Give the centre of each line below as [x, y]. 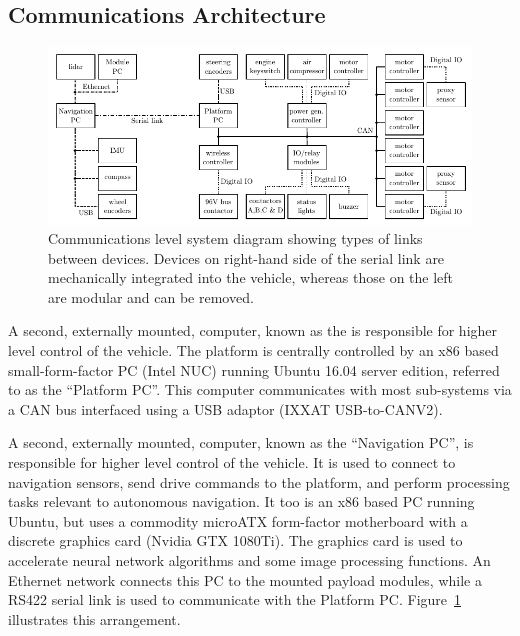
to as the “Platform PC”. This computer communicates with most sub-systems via [260, 389]
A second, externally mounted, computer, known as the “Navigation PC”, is [241, 442]
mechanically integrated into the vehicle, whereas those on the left [251, 277]
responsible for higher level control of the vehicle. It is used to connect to [232, 462]
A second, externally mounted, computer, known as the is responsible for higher [253, 330]
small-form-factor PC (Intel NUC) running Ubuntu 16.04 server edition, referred [254, 369]
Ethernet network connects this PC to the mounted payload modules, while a [245, 579]
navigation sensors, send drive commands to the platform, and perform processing [259, 481]
